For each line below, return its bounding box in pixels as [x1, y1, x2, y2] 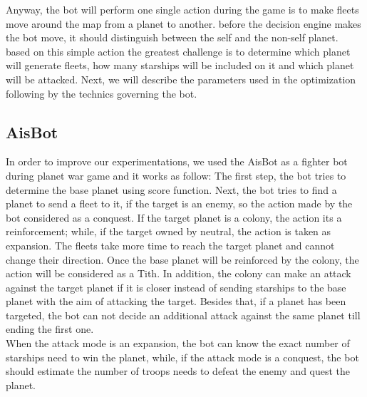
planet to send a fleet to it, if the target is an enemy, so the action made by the [6, 196, 353, 211]
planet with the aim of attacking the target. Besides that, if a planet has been [6, 294, 346, 309]
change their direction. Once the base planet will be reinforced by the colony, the [6, 252, 359, 267]
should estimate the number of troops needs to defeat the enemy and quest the [6, 364, 351, 378]
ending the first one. [6, 321, 94, 336]
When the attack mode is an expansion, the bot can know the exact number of [6, 336, 350, 351]
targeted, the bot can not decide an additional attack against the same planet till [6, 307, 361, 322]
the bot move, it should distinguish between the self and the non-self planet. [6, 30, 338, 45]
